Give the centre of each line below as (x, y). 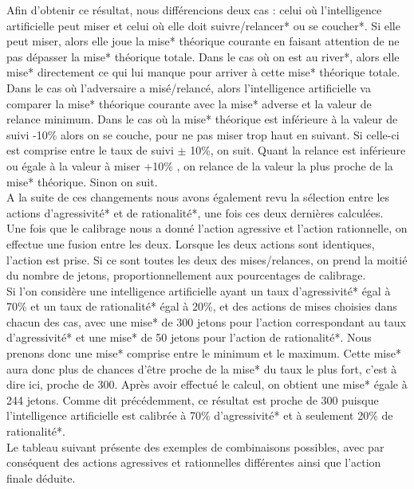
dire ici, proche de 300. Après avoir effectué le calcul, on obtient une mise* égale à (207, 384)
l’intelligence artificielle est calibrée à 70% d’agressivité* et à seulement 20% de (200, 415)
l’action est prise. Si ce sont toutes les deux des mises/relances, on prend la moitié (207, 259)
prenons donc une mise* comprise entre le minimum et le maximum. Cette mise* (204, 353)
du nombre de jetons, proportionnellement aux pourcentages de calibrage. (186, 275)
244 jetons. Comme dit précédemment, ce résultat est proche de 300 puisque (193, 399)
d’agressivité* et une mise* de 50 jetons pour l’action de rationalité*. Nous (189, 337)
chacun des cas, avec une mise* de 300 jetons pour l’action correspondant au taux (206, 321)
